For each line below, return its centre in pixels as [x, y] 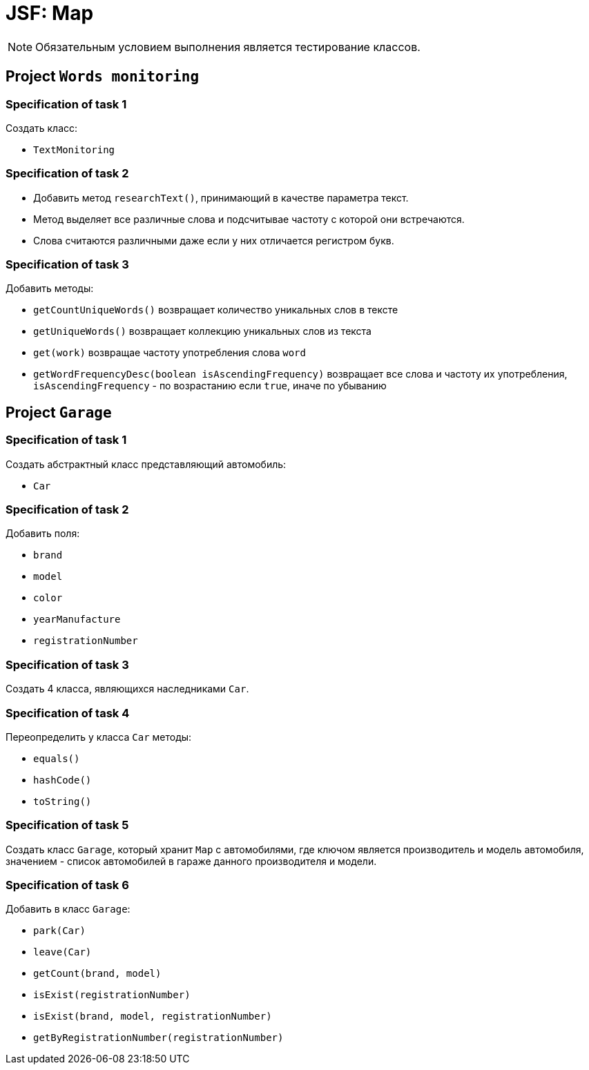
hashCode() [62, 780]
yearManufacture [77, 620]
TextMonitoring [74, 149]
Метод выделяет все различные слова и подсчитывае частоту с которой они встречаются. [249, 219]
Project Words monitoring [103, 77]
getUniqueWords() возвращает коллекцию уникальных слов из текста [202, 331]
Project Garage [59, 412]
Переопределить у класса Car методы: [99, 737]
